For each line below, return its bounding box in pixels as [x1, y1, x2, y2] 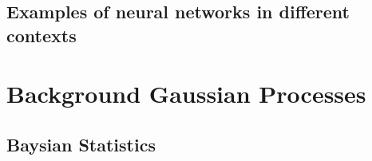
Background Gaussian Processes [6, 77, 366, 110]
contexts [6, 22, 77, 47]
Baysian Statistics [6, 132, 156, 156]
